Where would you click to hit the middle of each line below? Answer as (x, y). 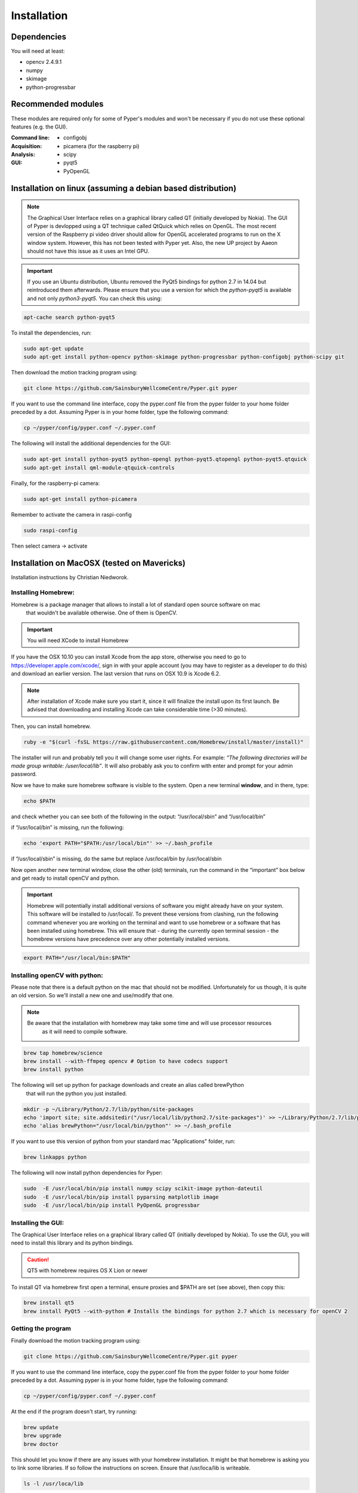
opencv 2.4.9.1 (44, 62)
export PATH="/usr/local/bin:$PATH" (77, 958)
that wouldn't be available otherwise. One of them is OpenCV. (101, 613)
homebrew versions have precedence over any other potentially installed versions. (129, 939)
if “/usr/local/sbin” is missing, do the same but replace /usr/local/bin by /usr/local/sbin (116, 859)
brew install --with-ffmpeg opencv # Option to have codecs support (126, 1061)
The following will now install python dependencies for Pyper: (87, 1173)
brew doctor (41, 1444)
